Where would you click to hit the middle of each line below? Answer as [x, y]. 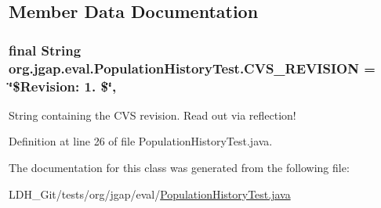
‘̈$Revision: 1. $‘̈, [63, 86]
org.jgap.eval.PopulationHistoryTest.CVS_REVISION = [192, 68]
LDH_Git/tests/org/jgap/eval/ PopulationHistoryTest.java [150, 194]
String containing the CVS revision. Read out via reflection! [152, 115]
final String [45, 50]
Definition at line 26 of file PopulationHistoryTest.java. [141, 141]
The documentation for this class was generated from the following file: [179, 168]
